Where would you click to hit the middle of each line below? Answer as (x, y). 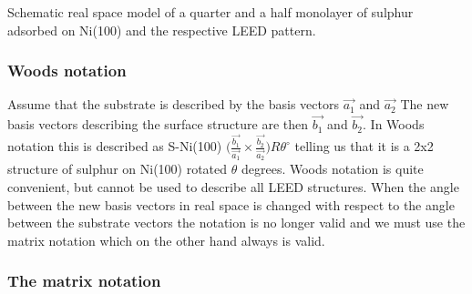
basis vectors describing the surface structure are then (158, 124)
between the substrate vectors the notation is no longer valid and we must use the (236, 223)
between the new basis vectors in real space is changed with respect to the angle (231, 204)
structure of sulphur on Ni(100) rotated (118, 169)
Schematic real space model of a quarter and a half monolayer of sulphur (210, 12)
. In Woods (394, 124)
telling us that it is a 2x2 (364, 146)
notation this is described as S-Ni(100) (115, 146)
